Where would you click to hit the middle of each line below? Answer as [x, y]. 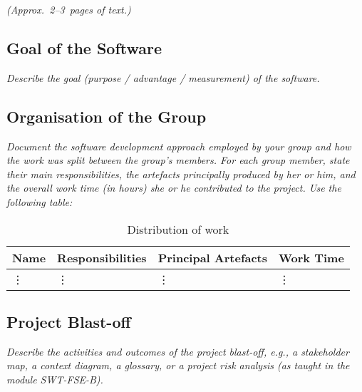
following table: [40, 201]
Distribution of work [178, 229]
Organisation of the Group [107, 116]
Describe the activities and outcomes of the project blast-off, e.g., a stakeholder [178, 351]
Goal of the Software [84, 47]
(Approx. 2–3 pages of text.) [69, 9]
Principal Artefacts [213, 257]
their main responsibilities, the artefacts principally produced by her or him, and [181, 174]
